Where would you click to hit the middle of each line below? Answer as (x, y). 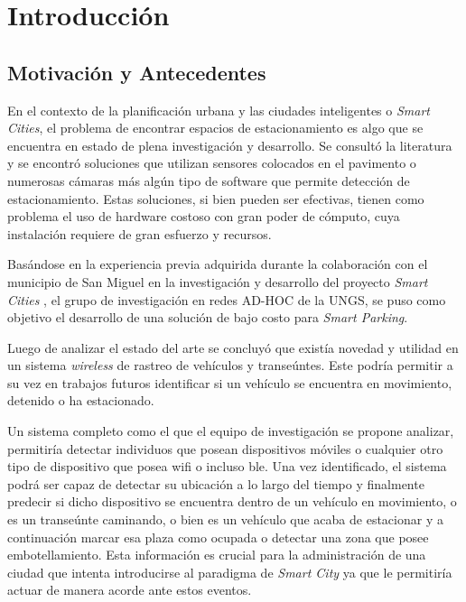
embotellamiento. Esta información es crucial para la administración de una (217, 555)
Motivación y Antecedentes (137, 72)
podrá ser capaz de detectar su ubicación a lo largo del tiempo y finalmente (216, 483)
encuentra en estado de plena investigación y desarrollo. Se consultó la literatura (230, 145)
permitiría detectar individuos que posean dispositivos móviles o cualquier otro (225, 448)
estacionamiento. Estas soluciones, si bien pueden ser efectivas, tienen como (216, 198)
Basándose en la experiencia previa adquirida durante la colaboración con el (218, 264)
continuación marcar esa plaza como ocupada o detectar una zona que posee (218, 537)
